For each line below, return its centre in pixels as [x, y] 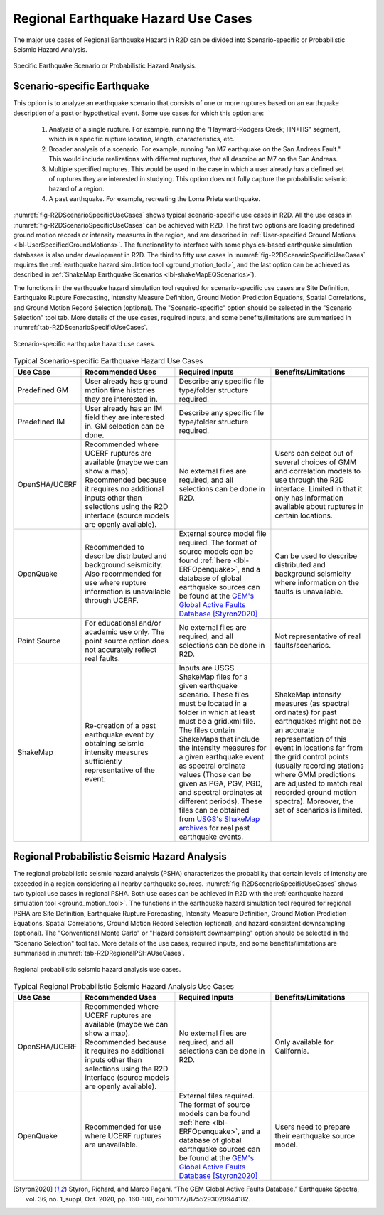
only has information [309, 498]
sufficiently [103, 761]
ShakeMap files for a [213, 677]
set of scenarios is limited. [319, 810]
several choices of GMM [316, 462]
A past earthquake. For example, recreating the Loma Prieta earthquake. [155, 198]
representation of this [311, 739]
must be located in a [213, 703]
